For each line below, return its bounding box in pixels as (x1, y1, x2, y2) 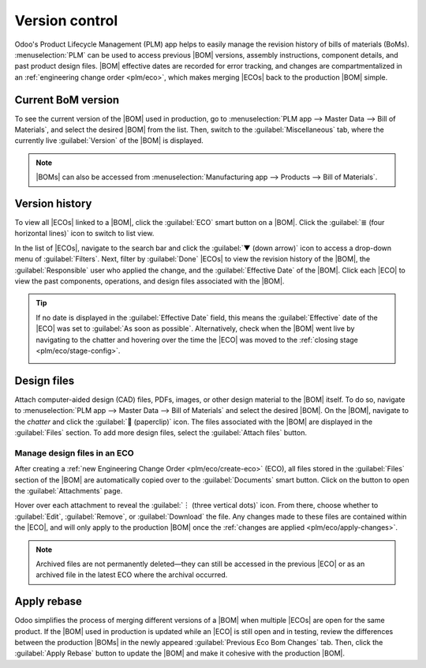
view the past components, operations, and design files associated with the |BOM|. (14, 276, 285, 286)
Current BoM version (14, 93, 120, 107)
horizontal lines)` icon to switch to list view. (14, 229, 155, 238)
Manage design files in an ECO (14, 447, 134, 458)
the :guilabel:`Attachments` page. (14, 486, 123, 495)
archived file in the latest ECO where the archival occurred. (35, 570, 228, 580)
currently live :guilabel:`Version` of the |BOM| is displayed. (14, 136, 204, 145)
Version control (14, 12, 118, 29)
